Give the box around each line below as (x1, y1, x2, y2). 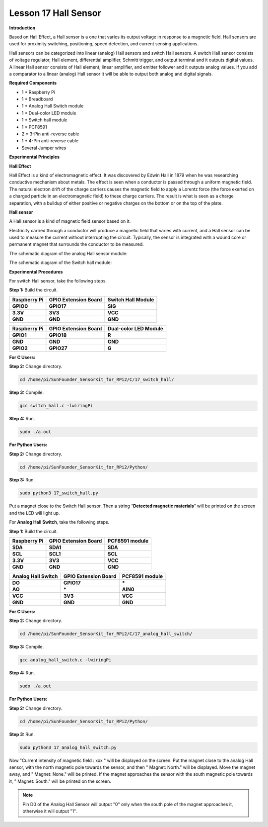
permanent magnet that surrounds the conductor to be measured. (9, 241, 144, 247)
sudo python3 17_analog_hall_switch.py (19, 744, 117, 750)
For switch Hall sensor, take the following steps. (9, 278, 107, 284)
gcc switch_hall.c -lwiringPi (19, 403, 93, 409)
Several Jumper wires (21, 145, 67, 151)
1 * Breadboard (21, 96, 53, 102)
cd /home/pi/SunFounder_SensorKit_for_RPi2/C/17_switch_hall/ (19, 377, 174, 382)
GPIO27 (49, 345, 67, 352)
